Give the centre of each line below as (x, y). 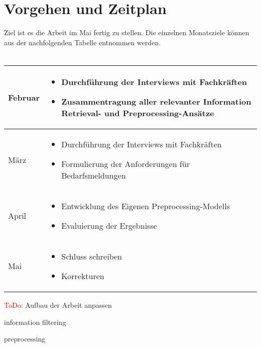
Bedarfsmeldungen (94, 175)
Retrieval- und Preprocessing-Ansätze (138, 113)
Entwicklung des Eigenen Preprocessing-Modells (146, 206)
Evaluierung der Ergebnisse (109, 225)
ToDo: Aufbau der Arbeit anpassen (58, 305)
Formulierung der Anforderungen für (125, 163)
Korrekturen (83, 276)
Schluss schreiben (92, 256)
